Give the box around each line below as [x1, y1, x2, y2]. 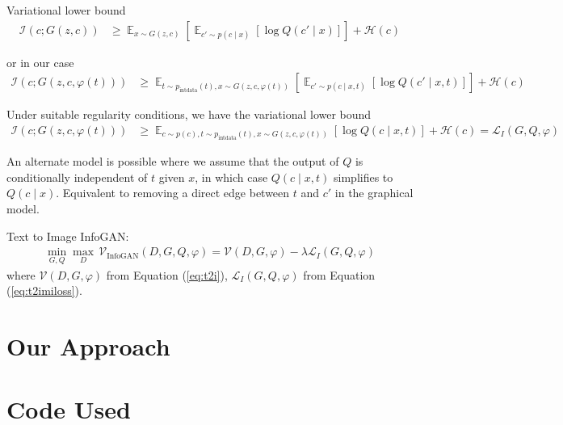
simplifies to [334, 168, 393, 185]
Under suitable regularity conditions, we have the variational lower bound [6, 106, 372, 123]
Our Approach [6, 329, 170, 362]
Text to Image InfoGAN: [6, 227, 129, 244]
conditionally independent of [6, 168, 148, 185]
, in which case [195, 168, 268, 185]
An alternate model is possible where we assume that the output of [6, 153, 339, 170]
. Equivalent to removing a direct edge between [56, 184, 290, 201]
